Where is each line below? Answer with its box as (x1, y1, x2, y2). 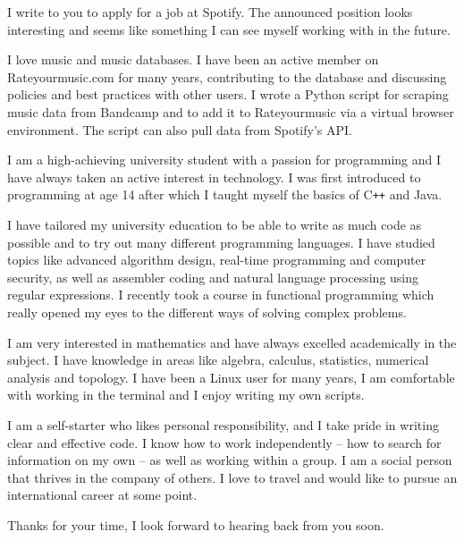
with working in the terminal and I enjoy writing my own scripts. (7, 385, 365, 404)
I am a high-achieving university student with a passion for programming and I (7, 150, 442, 169)
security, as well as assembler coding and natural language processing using (7, 267, 419, 286)
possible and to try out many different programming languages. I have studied (7, 232, 435, 251)
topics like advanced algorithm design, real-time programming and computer (7, 250, 426, 269)
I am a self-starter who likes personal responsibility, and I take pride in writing (7, 415, 439, 434)
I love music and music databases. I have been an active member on (7, 50, 379, 69)
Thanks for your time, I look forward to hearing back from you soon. (7, 515, 384, 534)
